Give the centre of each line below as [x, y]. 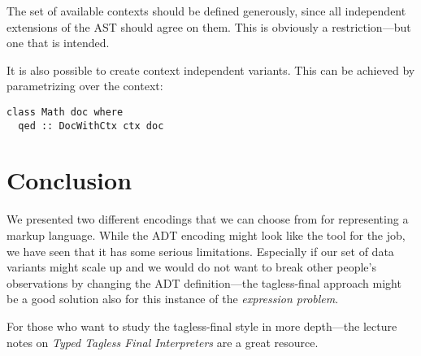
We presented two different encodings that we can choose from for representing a [208, 219]
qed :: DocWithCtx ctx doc [91, 126]
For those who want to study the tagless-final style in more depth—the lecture [202, 326]
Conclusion [69, 180]
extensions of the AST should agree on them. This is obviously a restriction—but [209, 26]
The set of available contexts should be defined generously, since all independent [206, 11]
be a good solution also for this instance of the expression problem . [173, 299]
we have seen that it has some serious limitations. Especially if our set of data [200, 251]
